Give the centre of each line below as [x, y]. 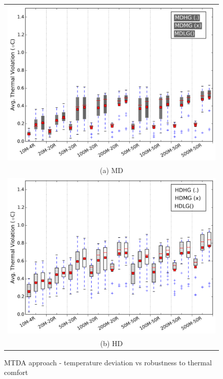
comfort [16, 372]
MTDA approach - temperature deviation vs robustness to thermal [108, 362]
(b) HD [111, 343]
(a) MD [111, 170]
